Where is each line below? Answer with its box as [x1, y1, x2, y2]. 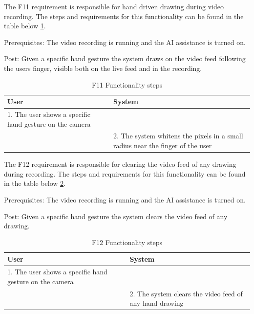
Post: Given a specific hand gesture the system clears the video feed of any [4, 211, 228, 221]
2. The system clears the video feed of [129, 288, 243, 298]
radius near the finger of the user [113, 140, 212, 151]
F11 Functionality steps [91, 79, 163, 90]
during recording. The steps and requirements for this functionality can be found [4, 168, 246, 179]
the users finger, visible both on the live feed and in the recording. [4, 63, 202, 73]
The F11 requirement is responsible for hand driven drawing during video [4, 1, 224, 11]
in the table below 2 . [4, 178, 66, 188]
